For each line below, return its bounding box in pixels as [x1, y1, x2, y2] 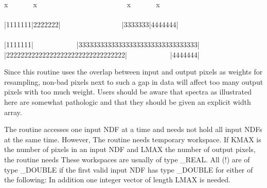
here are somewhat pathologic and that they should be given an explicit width [4, 96, 251, 107]
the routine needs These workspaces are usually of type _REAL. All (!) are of [4, 154, 250, 164]
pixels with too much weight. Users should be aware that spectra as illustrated [4, 86, 252, 97]
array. [4, 106, 22, 117]
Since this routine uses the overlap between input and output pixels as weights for [4, 66, 263, 77]
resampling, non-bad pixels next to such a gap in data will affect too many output [4, 76, 263, 87]
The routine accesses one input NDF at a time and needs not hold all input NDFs [4, 124, 262, 135]
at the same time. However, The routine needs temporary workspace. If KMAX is [4, 134, 261, 144]
